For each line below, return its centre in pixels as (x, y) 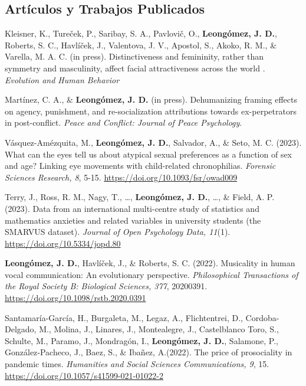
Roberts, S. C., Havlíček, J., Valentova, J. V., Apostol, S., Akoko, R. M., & (141, 45)
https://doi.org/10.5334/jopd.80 (63, 243)
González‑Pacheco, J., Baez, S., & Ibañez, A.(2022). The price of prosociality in (149, 352)
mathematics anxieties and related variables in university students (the (133, 220)
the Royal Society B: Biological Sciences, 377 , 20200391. (106, 286)
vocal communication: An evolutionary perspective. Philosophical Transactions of (152, 274)
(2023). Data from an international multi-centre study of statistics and (132, 208)
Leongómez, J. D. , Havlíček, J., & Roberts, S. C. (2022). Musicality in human (150, 263)
